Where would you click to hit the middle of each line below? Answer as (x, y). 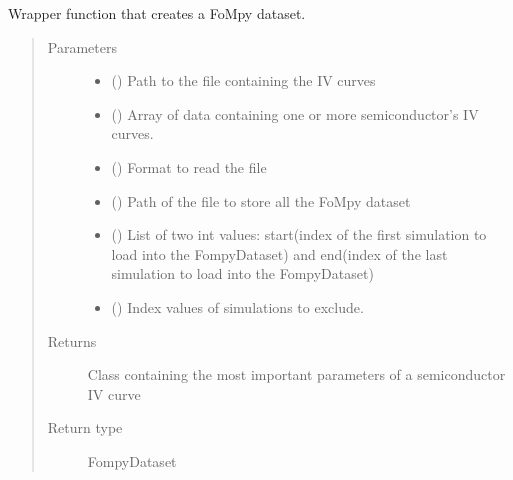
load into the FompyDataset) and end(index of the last (279, 253)
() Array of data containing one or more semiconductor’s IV (295, 113)
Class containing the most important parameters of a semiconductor (296, 374)
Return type (85, 427)
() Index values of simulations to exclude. (237, 306)
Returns (72, 340)
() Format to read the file (189, 166)
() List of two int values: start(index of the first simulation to (299, 234)
